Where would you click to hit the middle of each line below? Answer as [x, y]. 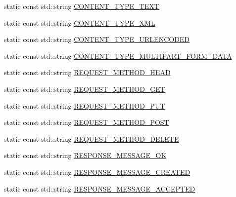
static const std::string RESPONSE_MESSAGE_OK [85, 155]
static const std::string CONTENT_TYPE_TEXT [82, 6]
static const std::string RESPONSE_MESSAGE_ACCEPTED [100, 188]
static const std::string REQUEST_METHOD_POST [87, 122]
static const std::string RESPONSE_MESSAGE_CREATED [97, 172]
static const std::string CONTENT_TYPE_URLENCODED [97, 39]
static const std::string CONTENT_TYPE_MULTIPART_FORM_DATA [118, 56]
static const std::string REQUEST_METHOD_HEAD [87, 72]
